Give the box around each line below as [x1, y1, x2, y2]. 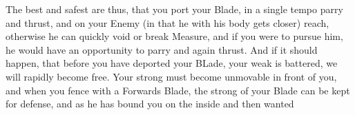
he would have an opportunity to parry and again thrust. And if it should [6, 42, 318, 56]
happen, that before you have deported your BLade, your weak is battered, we [6, 56, 338, 70]
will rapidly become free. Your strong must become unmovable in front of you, [6, 69, 337, 83]
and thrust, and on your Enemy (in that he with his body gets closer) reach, [6, 15, 329, 30]
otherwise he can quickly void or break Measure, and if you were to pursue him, [6, 29, 343, 43]
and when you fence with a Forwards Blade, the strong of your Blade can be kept [6, 83, 350, 97]
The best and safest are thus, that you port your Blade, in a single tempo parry [6, 2, 343, 16]
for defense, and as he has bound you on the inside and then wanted [6, 96, 294, 111]
